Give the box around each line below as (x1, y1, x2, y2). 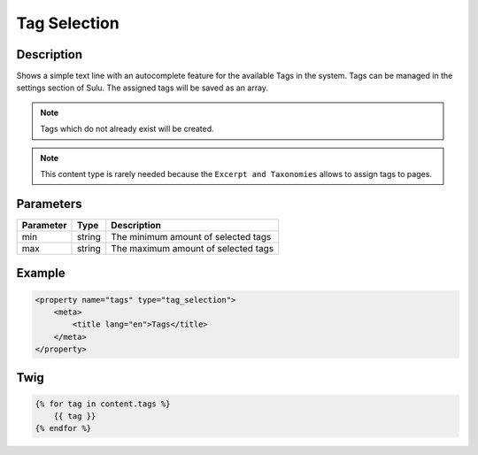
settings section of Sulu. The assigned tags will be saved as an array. (16, 82, 269, 93)
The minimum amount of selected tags (111, 230, 272, 243)
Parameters (16, 196, 82, 212)
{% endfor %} (35, 423, 92, 434)
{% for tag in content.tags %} (35, 398, 172, 409)
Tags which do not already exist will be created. (40, 124, 214, 135)
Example (16, 266, 66, 281)
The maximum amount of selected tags (111, 242, 274, 254)
